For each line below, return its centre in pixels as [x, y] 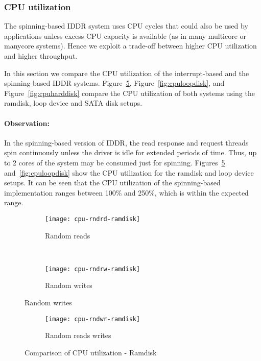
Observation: [27, 123]
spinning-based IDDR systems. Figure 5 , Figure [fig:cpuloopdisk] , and [114, 83]
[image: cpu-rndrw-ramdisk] [93, 269]
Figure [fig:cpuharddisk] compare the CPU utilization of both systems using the [129, 93]
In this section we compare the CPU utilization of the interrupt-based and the [127, 73]
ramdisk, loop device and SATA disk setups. [73, 103]
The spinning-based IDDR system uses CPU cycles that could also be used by [126, 26]
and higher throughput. [41, 56]
